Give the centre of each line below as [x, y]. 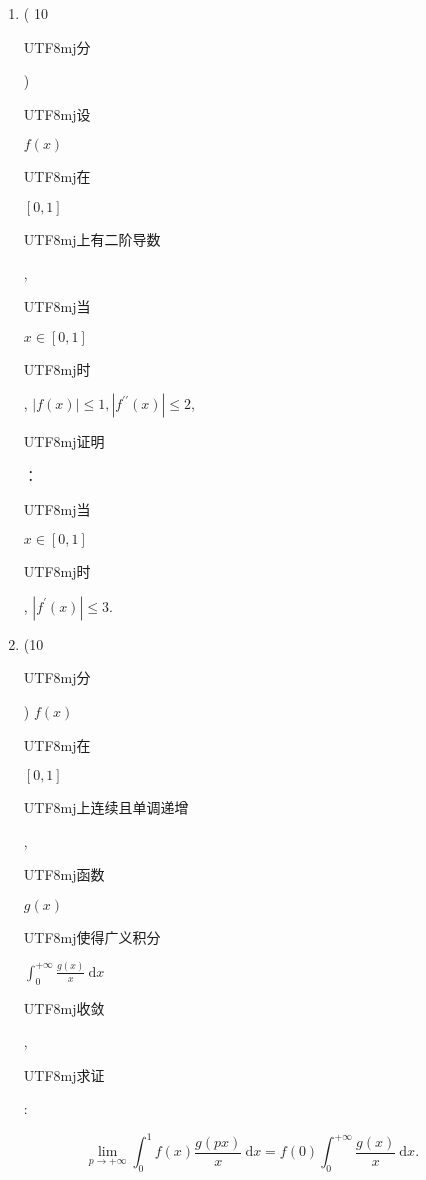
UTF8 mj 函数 [64, 874]
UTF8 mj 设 [57, 113]
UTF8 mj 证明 [64, 441]
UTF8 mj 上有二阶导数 [92, 238]
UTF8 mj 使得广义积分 [92, 936]
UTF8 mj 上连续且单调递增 [106, 807]
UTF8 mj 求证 [64, 1074]
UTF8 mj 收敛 [64, 1007]
